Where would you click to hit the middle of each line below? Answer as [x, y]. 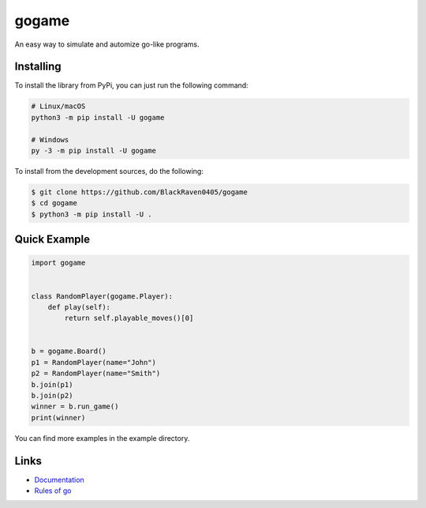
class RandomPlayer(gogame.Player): [102, 296]
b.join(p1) [52, 384]
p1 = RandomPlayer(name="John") [94, 362]
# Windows [50, 139]
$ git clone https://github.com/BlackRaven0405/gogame [139, 192]
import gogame [58, 263]
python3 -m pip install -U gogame [98, 117]
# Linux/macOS [58, 106]
